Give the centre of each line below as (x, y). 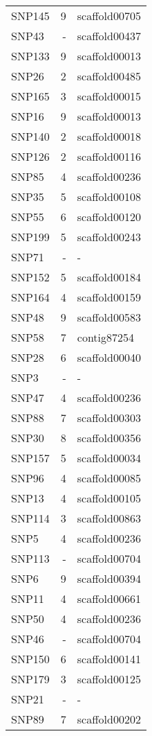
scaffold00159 (109, 297)
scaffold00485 (109, 76)
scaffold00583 (109, 317)
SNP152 (30, 277)
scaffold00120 (109, 217)
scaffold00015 (109, 96)
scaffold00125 (109, 679)
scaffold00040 (109, 357)
